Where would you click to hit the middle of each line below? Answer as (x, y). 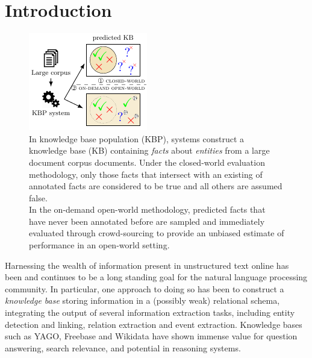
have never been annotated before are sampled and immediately (147, 221)
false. (38, 197)
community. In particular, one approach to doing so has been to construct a (145, 288)
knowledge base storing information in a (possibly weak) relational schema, (142, 300)
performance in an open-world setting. (99, 245)
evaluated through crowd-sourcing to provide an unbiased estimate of (157, 233)
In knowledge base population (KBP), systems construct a (137, 138)
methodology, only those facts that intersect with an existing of (146, 174)
